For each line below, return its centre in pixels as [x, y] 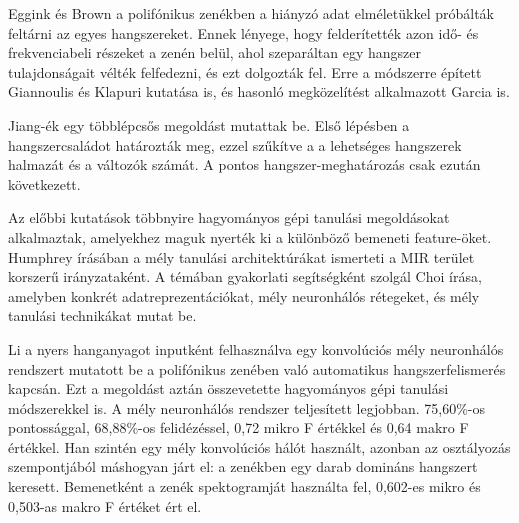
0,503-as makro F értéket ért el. [105, 505]
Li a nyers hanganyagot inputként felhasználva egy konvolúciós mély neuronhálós [256, 348]
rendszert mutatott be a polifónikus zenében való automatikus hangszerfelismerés [257, 368]
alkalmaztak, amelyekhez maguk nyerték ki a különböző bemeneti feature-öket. [250, 236]
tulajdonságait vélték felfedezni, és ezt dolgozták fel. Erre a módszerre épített [245, 71]
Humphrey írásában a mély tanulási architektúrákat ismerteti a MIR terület [241, 256]
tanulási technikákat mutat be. [102, 315]
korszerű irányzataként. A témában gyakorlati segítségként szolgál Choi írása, [245, 276]
